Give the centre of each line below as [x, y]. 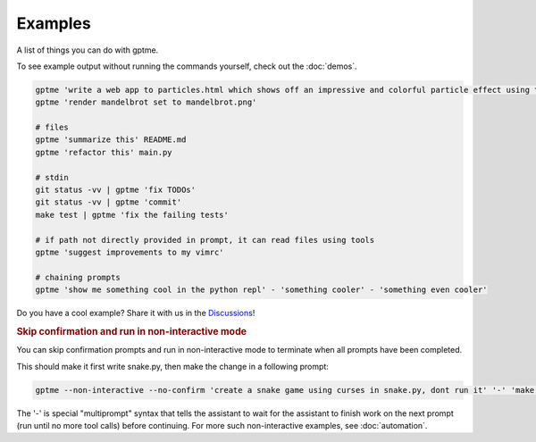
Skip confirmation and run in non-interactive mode [132, 331]
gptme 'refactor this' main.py [104, 152]
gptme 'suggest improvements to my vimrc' [130, 252]
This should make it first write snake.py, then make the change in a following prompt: [173, 366]
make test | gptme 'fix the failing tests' [132, 215]
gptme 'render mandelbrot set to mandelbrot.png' [146, 102]
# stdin [52, 177]
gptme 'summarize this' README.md [111, 140]
